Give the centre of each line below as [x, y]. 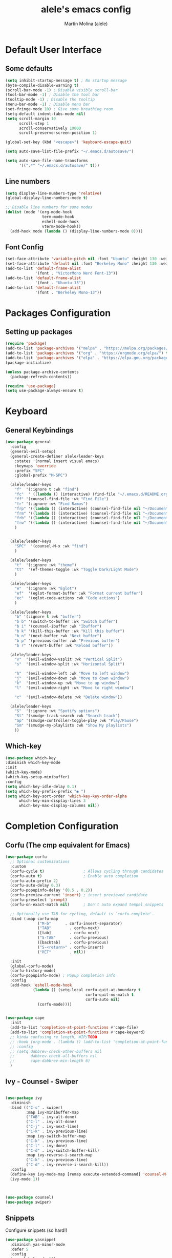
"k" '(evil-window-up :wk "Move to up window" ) [67, 683]
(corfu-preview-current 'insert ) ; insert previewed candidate [79, 895]
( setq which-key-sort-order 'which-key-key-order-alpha [66, 796]
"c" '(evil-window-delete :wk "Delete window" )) [69, 697]
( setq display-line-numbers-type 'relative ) [53, 193]
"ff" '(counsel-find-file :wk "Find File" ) [62, 499]
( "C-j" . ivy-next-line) [52, 1127]
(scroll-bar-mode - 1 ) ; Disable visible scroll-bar [61, 90]
